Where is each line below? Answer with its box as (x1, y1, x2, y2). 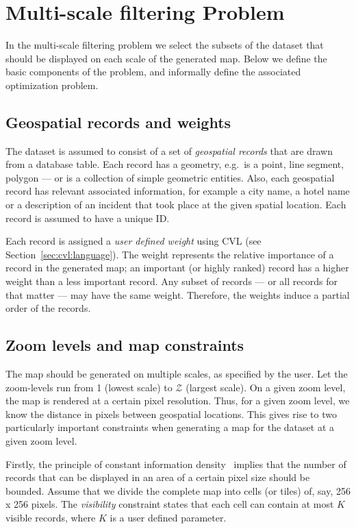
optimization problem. (5, 77, 99, 92)
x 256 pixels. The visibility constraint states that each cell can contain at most (5, 497, 334, 511)
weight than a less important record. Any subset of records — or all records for (5, 274, 338, 288)
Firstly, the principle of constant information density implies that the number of (5, 456, 346, 471)
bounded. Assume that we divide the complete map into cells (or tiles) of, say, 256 (5, 483, 351, 497)
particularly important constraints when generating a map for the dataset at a (5, 420, 334, 434)
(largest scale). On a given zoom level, (186, 380, 346, 394)
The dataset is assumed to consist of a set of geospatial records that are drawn (5, 143, 333, 158)
